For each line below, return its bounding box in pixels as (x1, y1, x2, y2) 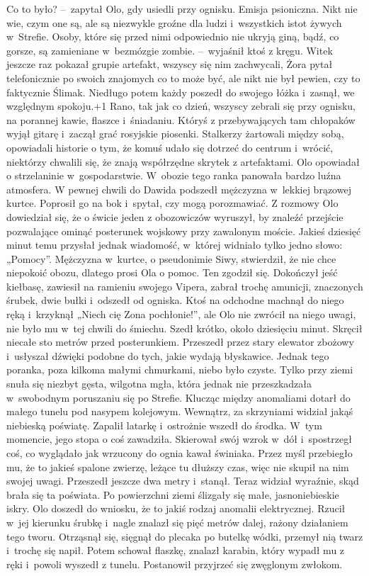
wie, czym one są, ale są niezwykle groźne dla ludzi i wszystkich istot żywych (6, 15, 342, 30)
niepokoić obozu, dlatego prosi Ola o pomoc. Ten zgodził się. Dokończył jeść (6, 265, 338, 280)
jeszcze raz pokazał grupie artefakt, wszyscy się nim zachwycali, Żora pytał (6, 57, 333, 72)
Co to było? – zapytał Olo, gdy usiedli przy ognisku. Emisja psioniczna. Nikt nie (6, 1, 358, 16)
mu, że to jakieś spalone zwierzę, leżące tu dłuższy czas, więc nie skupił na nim (6, 459, 349, 474)
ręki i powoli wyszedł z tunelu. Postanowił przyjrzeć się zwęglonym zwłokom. (6, 556, 343, 571)
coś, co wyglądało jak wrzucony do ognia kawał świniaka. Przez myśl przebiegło (6, 446, 353, 460)
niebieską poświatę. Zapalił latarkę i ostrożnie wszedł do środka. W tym (6, 417, 322, 432)
